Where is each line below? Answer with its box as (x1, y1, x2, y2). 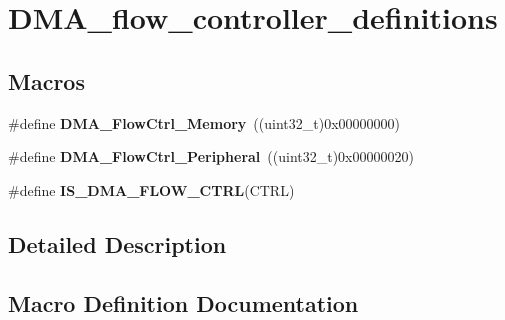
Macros (8, 65, 85, 96)
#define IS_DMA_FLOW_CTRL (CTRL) (8, 179, 295, 200)
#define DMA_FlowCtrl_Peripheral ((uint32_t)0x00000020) (8, 146, 414, 167)
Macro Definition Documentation (8, 287, 359, 318)
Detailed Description (8, 228, 227, 259)
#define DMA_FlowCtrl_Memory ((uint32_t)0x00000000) (8, 112, 400, 133)
